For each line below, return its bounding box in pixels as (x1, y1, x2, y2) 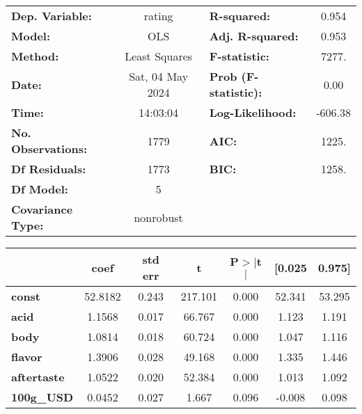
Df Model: (11, 181, 68, 197)
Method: (11, 48, 59, 64)
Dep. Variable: (11, 8, 92, 24)
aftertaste (11, 369, 65, 385)
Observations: (11, 141, 88, 157)
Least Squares (125, 48, 193, 64)
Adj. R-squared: (209, 28, 299, 44)
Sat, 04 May (129, 68, 189, 84)
